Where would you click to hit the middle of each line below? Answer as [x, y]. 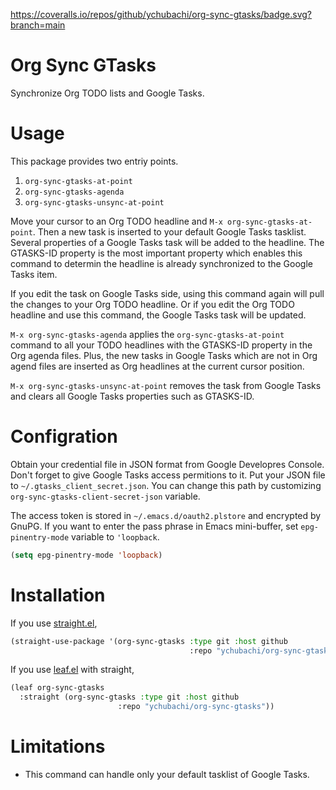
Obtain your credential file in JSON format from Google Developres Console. [167, 464]
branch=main [38, 25]
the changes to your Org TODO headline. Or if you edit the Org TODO [152, 304]
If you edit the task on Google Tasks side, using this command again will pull [167, 293]
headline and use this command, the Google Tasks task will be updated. [158, 315]
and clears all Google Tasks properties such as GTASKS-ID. [132, 396]
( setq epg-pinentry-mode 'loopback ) [86, 555]
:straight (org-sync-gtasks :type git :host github [129, 697]
